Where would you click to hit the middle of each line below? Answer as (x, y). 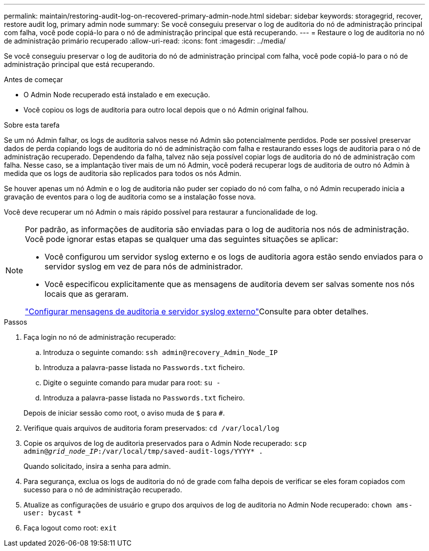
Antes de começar (34, 79)
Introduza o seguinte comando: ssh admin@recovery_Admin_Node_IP (160, 352)
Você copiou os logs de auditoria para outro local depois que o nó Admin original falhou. (166, 110)
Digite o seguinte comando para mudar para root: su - (132, 383)
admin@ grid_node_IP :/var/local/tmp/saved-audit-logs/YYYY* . (143, 451)
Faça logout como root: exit (70, 528)
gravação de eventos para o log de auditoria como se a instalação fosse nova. (130, 197)
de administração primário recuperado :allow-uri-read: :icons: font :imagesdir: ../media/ (145, 41)
